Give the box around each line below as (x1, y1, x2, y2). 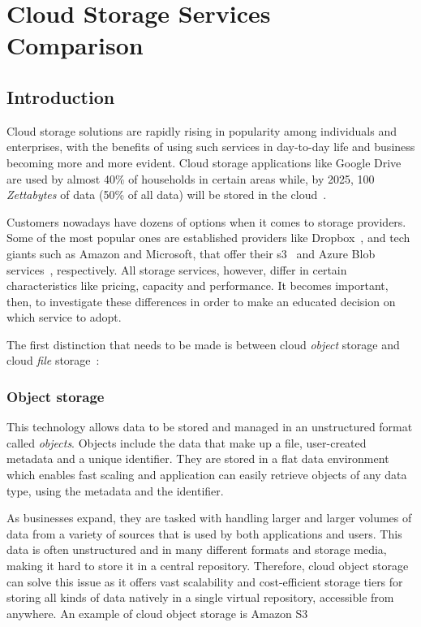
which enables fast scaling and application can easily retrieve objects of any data (6, 466, 407, 483)
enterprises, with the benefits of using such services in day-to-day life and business (6, 138, 415, 155)
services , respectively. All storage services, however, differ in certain (6, 261, 347, 278)
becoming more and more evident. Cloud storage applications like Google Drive (6, 154, 402, 171)
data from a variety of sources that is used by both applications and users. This (6, 525, 402, 542)
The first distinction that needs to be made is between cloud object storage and (6, 335, 400, 352)
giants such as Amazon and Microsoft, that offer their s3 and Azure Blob (6, 244, 376, 262)
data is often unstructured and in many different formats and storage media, (6, 541, 387, 558)
